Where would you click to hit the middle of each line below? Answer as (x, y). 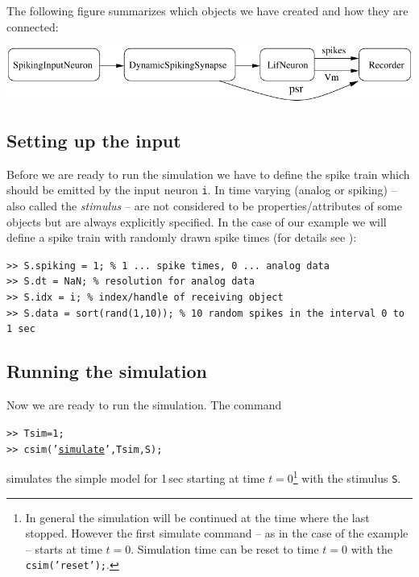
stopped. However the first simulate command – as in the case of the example (217, 533)
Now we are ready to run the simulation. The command (144, 405)
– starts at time (64, 548)
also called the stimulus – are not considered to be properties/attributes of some (204, 206)
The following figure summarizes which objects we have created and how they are (207, 10)
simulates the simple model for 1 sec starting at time (136, 477)
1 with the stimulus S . (347, 477)
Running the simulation (107, 371)
